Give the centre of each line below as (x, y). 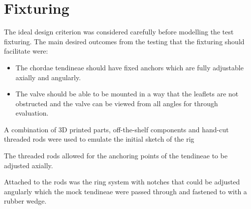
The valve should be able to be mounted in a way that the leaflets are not (127, 94)
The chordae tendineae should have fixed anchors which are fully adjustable (129, 67)
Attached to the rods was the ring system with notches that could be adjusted (122, 182)
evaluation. (32, 113)
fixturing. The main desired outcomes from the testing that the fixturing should (124, 41)
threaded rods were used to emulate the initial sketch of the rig (99, 139)
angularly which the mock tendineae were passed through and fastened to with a (125, 191)
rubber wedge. (25, 201)
